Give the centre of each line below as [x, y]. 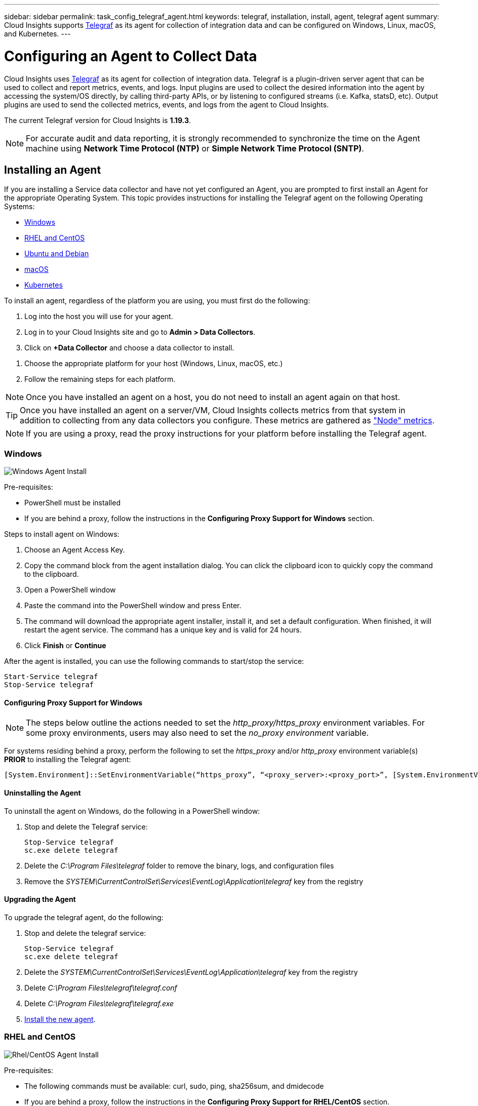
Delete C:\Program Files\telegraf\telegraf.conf [101, 987]
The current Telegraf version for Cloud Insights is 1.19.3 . [98, 120]
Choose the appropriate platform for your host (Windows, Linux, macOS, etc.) [154, 364]
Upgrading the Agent [40, 899]
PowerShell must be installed [72, 503]
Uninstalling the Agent [43, 793]
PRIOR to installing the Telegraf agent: [68, 760]
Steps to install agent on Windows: [62, 534]
